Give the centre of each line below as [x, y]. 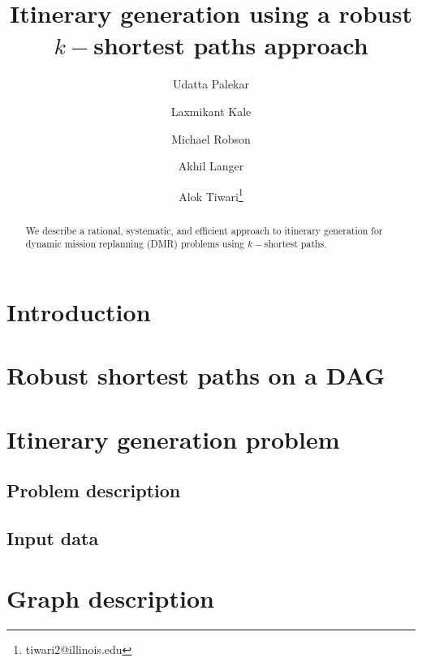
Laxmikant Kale [211, 111]
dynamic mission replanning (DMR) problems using [135, 244]
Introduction [79, 312]
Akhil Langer [211, 166]
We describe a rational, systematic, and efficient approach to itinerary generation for [204, 230]
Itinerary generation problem [173, 438]
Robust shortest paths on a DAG [196, 375]
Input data [53, 538]
